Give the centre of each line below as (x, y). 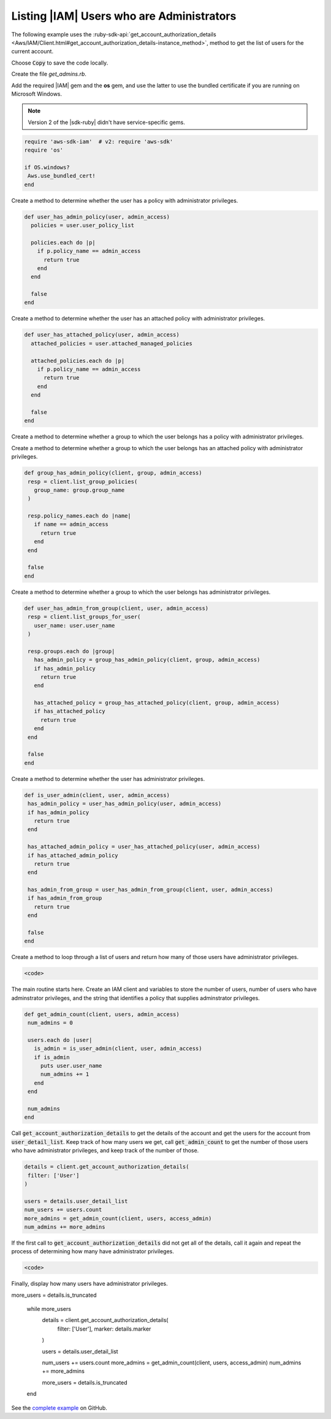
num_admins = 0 (51, 1023)
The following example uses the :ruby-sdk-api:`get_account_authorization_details (114, 34)
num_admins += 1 (65, 1074)
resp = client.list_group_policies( (83, 481)
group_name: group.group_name (79, 490)
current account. (32, 52)
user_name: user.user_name (74, 625)
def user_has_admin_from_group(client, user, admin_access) (116, 608)
